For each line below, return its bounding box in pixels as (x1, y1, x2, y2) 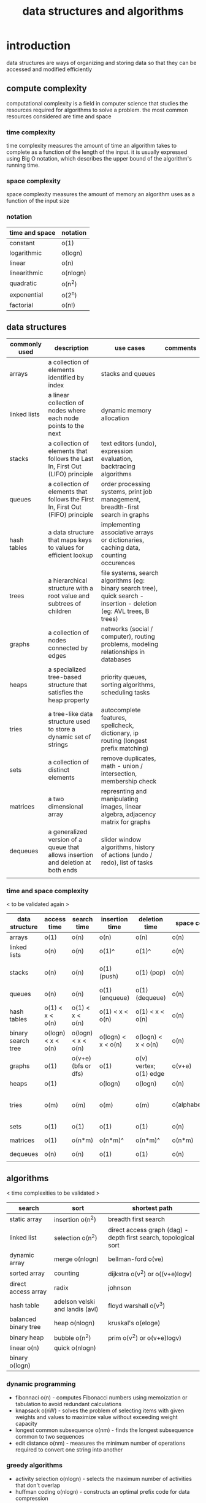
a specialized (48, 665, 86, 674)
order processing (101, 480, 151, 489)
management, (101, 495, 141, 504)
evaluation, (101, 455, 133, 463)
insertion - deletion (101, 599, 157, 608)
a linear (48, 391, 69, 400)
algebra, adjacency (101, 810, 156, 819)
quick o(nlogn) (54, 1344, 96, 1352)
